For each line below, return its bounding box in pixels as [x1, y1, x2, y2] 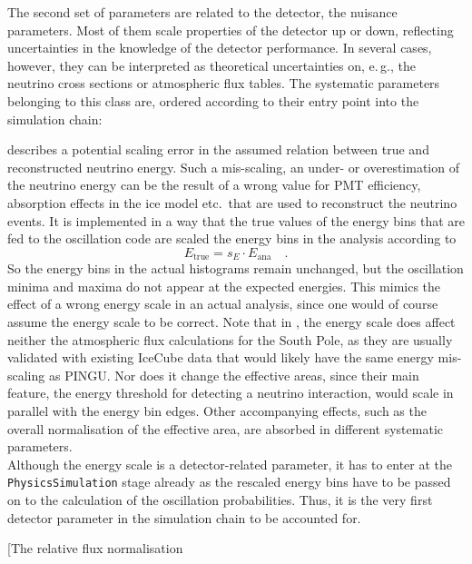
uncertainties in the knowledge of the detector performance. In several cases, [7, 38, 432, 57]
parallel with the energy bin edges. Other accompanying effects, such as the [7, 401, 427, 420]
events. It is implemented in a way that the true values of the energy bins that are [7, 211, 465, 230]
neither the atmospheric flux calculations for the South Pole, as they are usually [7, 330, 453, 349]
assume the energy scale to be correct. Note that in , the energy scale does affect [7, 312, 456, 331]
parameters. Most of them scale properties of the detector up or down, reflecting [7, 20, 454, 39]
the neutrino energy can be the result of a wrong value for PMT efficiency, [7, 175, 421, 194]
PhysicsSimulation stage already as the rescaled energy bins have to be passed [7, 472, 451, 491]
